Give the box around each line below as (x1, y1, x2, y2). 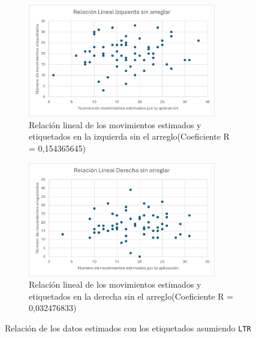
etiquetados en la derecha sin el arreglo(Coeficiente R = (29, 289, 234, 302)
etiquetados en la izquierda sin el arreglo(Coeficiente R (29, 130, 230, 143)
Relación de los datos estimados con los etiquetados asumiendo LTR (5, 321, 251, 334)
